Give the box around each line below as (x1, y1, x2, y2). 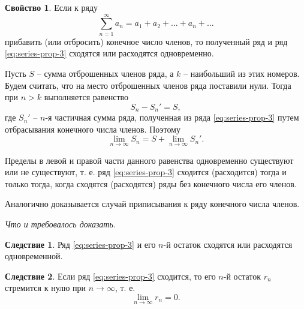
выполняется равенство (44, 91, 129, 103)
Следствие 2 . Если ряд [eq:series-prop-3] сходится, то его (5, 269, 216, 282)
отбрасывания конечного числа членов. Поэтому (5, 122, 180, 135)
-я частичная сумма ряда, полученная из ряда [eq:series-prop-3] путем (45, 111, 299, 124)
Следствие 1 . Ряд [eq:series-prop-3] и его (5, 238, 156, 250)
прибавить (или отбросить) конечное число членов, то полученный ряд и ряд (5, 35, 288, 47)
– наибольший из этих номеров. (183, 67, 300, 79)
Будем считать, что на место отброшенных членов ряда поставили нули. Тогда (5, 79, 291, 91)
